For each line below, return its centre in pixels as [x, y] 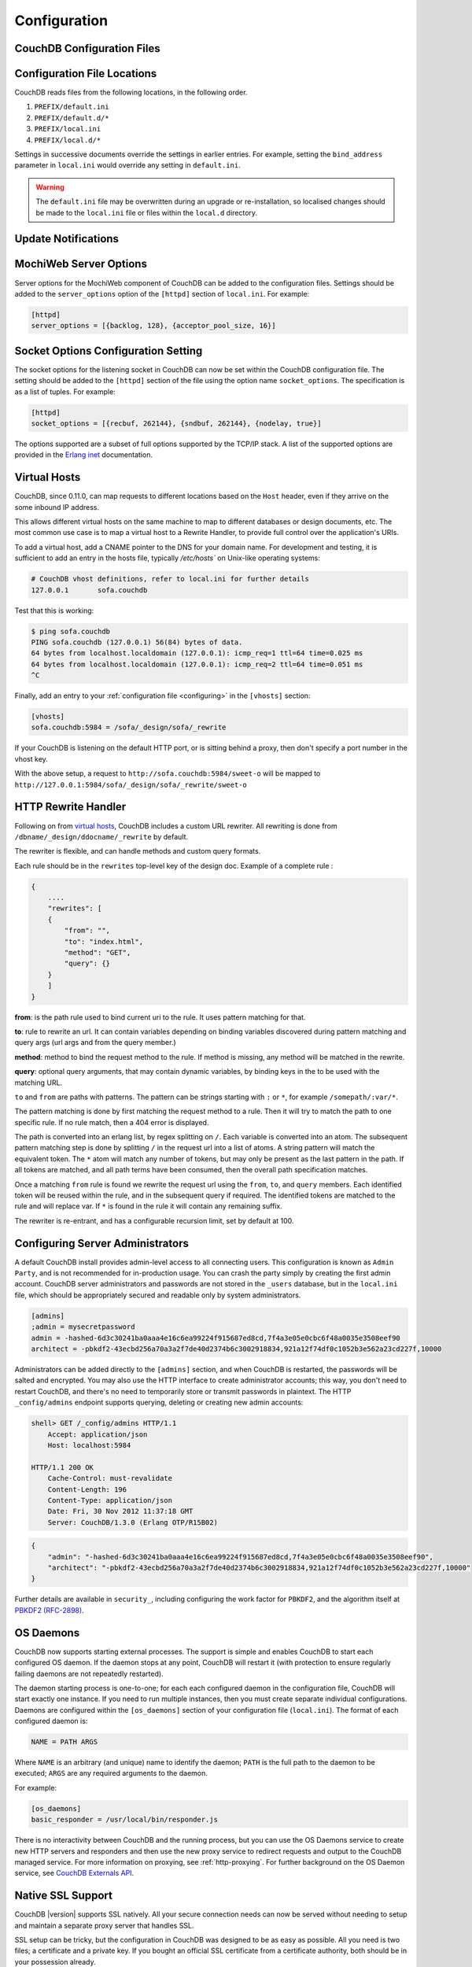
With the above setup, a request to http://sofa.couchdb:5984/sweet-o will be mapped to [168, 773]
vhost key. [31, 758]
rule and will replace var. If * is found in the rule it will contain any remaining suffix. [148, 1206]
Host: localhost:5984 [89, 1445]
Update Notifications [67, 239]
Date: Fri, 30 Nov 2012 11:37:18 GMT [120, 1511]
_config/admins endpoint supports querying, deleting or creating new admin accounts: [159, 1402]
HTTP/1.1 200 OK [63, 1467]
